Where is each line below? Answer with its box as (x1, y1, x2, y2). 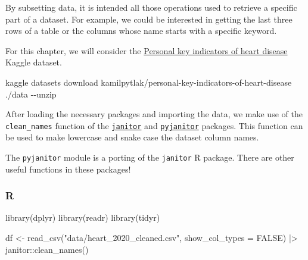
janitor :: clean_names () (5, 243, 89, 255)
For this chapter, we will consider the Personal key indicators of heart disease (5, 44, 288, 57)
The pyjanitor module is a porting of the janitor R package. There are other (5, 151, 294, 163)
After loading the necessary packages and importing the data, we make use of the (5, 108, 303, 120)
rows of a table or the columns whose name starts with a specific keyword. (5, 24, 277, 37)
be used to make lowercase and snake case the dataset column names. (5, 131, 259, 143)
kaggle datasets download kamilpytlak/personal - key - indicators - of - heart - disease (5, 76, 292, 88)
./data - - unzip (5, 87, 57, 100)
